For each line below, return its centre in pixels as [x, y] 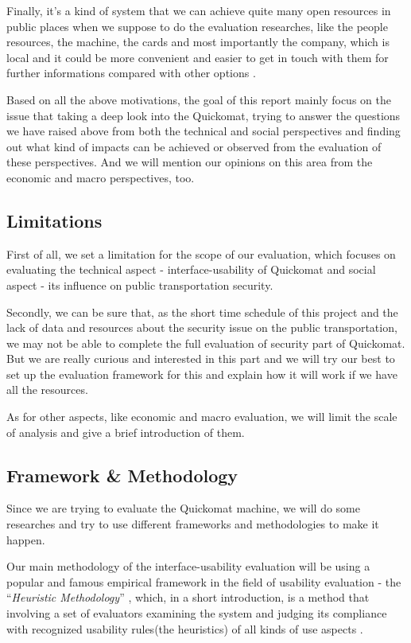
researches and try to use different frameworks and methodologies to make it [193, 524]
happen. [26, 539]
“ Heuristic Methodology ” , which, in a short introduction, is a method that [188, 597]
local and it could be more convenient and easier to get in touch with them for [198, 57]
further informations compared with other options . [131, 73]
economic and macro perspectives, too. [101, 177]
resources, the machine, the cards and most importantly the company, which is [198, 42]
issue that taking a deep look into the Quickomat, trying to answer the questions [204, 115]
